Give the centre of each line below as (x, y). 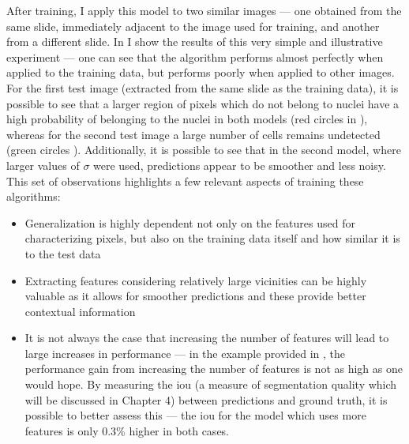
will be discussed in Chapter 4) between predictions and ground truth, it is (206, 399)
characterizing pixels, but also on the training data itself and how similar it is (212, 238)
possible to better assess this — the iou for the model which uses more (195, 415)
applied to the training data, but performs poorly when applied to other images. (201, 72)
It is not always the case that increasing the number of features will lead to (207, 338)
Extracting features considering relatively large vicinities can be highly (196, 280)
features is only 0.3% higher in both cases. (127, 430)
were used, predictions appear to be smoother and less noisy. (240, 165)
